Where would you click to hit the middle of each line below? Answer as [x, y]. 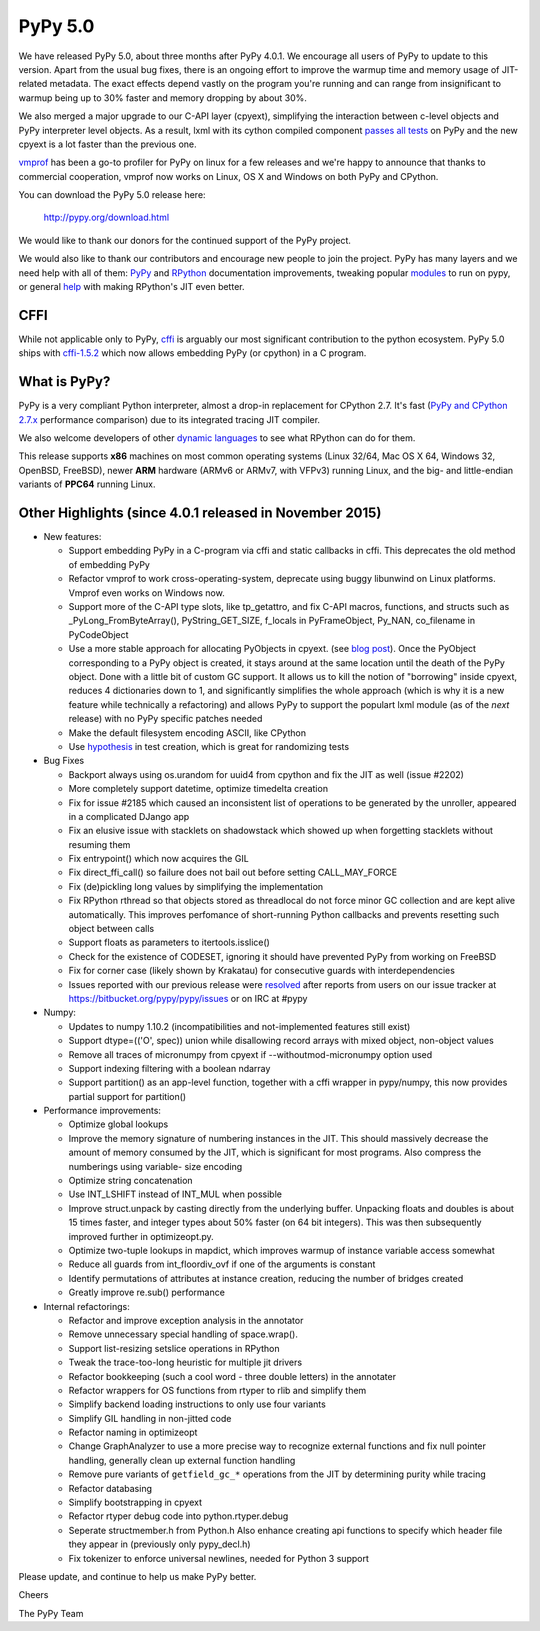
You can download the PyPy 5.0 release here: [112, 195]
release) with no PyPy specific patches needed [165, 719]
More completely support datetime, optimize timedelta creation [198, 789]
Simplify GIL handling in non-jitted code [150, 1418]
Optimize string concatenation [131, 1181]
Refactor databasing [110, 1488]
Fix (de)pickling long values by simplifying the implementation [196, 886]
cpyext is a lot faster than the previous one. [107, 144]
